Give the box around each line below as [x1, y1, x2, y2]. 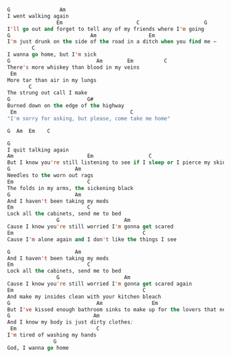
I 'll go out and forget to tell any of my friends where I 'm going [7, 25, 205, 32]
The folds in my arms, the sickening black [7, 185, 134, 191]
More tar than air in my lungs [7, 76, 97, 83]
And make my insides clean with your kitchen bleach [7, 293, 162, 300]
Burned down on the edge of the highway [7, 103, 125, 109]
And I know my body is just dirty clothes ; [7, 319, 134, 326]
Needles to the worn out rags [7, 172, 94, 179]
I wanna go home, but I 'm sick [7, 51, 97, 59]
